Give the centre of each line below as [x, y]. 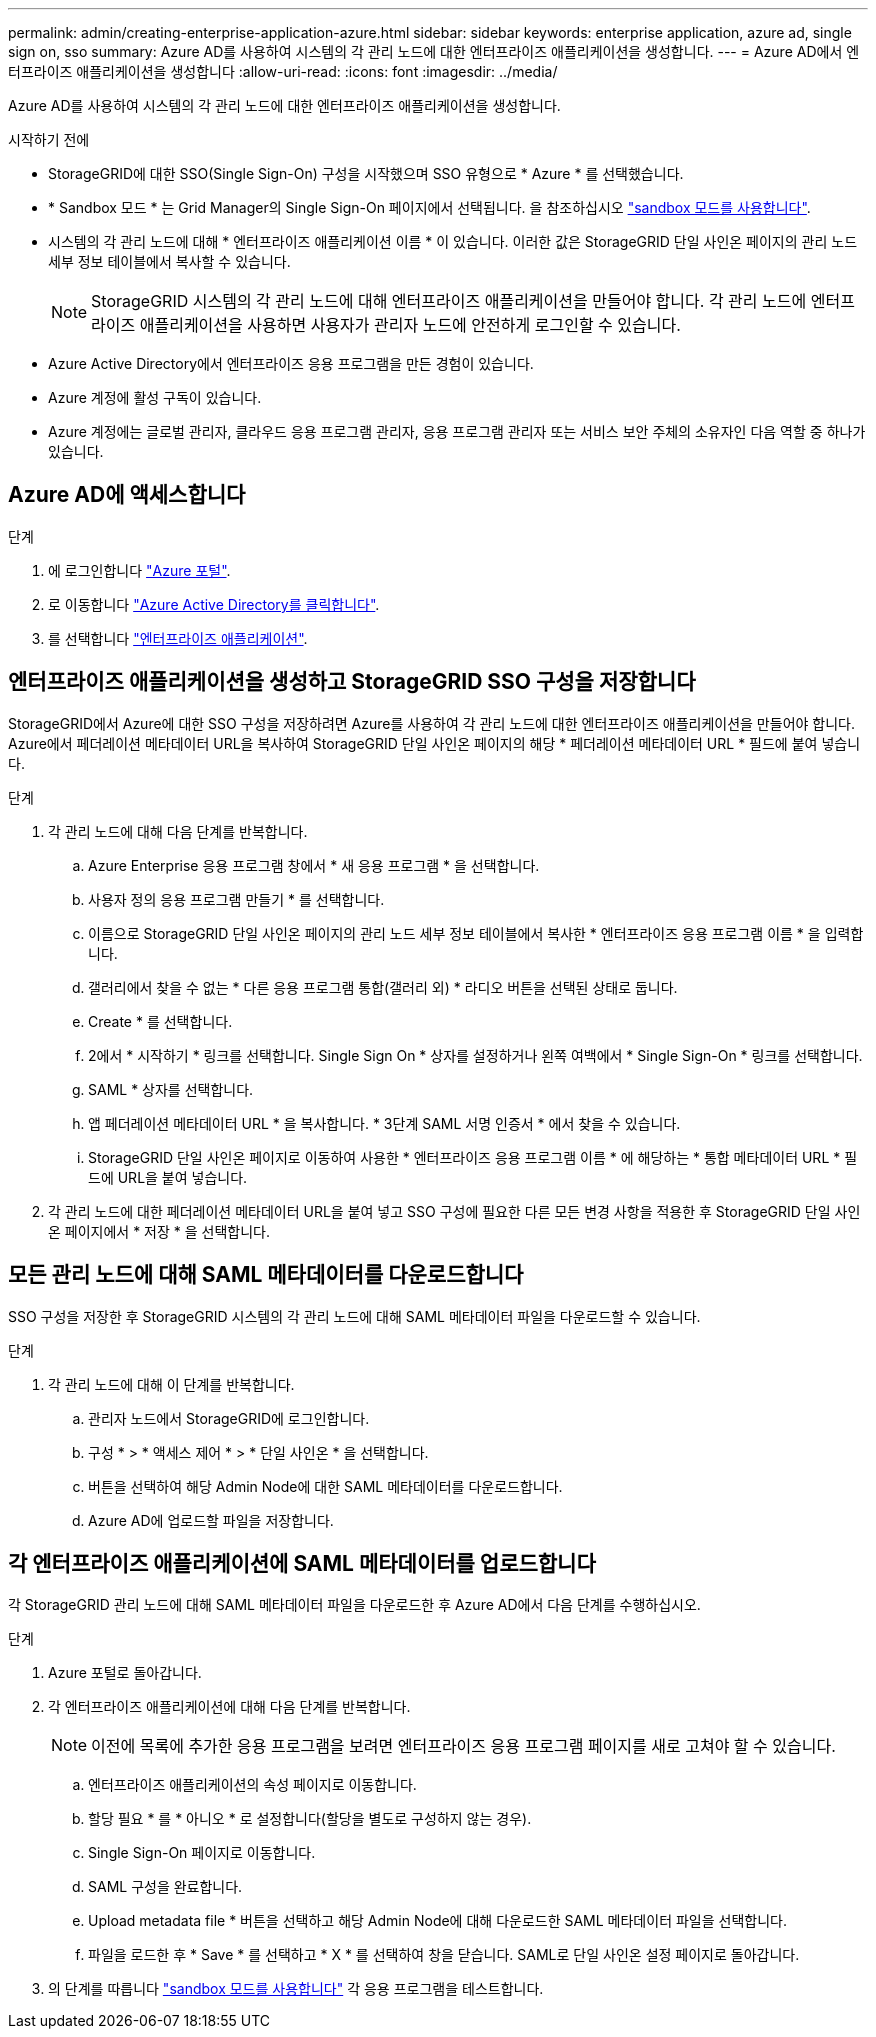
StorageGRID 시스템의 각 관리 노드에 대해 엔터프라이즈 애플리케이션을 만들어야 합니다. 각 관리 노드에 [449, 301]
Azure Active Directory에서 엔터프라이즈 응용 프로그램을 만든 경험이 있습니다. [291, 363]
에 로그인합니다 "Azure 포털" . [139, 570]
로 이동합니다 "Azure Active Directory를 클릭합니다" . [214, 604]
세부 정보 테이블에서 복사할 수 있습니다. [169, 261]
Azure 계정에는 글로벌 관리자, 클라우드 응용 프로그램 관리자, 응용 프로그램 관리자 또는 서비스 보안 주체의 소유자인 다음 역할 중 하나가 [457, 431]
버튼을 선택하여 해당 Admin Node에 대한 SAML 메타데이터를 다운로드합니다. [325, 1486]
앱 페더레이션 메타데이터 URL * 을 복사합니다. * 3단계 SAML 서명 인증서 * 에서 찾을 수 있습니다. [384, 1123]
